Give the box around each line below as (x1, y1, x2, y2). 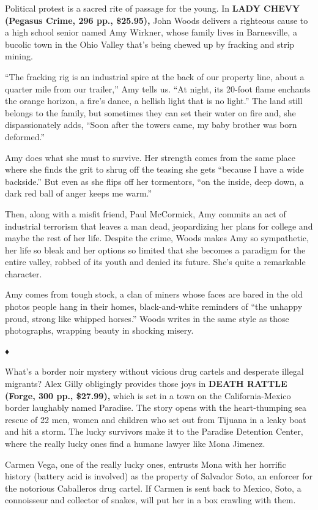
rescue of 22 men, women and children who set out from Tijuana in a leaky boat (5, 413, 306, 426)
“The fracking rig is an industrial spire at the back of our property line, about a (5, 70, 305, 83)
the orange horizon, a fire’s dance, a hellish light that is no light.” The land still (5, 94, 303, 107)
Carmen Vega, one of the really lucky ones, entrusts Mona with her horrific (5, 457, 286, 470)
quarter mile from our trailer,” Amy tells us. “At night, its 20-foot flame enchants (5, 82, 311, 95)
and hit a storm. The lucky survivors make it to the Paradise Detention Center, (5, 425, 303, 438)
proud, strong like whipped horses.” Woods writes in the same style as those (5, 312, 289, 324)
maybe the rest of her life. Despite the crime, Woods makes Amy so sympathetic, (5, 231, 309, 244)
